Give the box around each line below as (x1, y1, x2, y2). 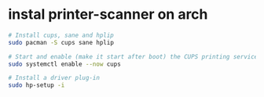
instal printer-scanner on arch (8, 5, 208, 23)
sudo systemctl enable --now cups (8, 60, 122, 68)
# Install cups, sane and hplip (8, 31, 114, 39)
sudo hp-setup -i (8, 81, 65, 89)
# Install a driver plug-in (8, 74, 101, 82)
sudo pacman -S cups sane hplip (8, 38, 114, 46)
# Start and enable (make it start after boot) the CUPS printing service (8, 52, 258, 60)
